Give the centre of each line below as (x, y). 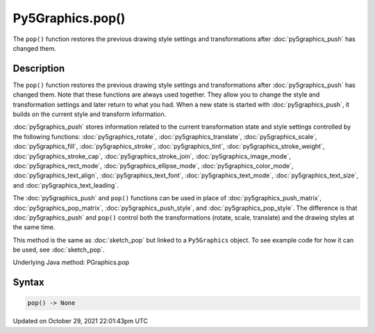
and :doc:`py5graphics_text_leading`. (66, 185)
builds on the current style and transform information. (90, 114)
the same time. (34, 227)
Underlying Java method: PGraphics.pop (71, 262)
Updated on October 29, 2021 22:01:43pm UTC (81, 321)
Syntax (28, 283)
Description (39, 68)
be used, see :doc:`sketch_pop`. (59, 250)
